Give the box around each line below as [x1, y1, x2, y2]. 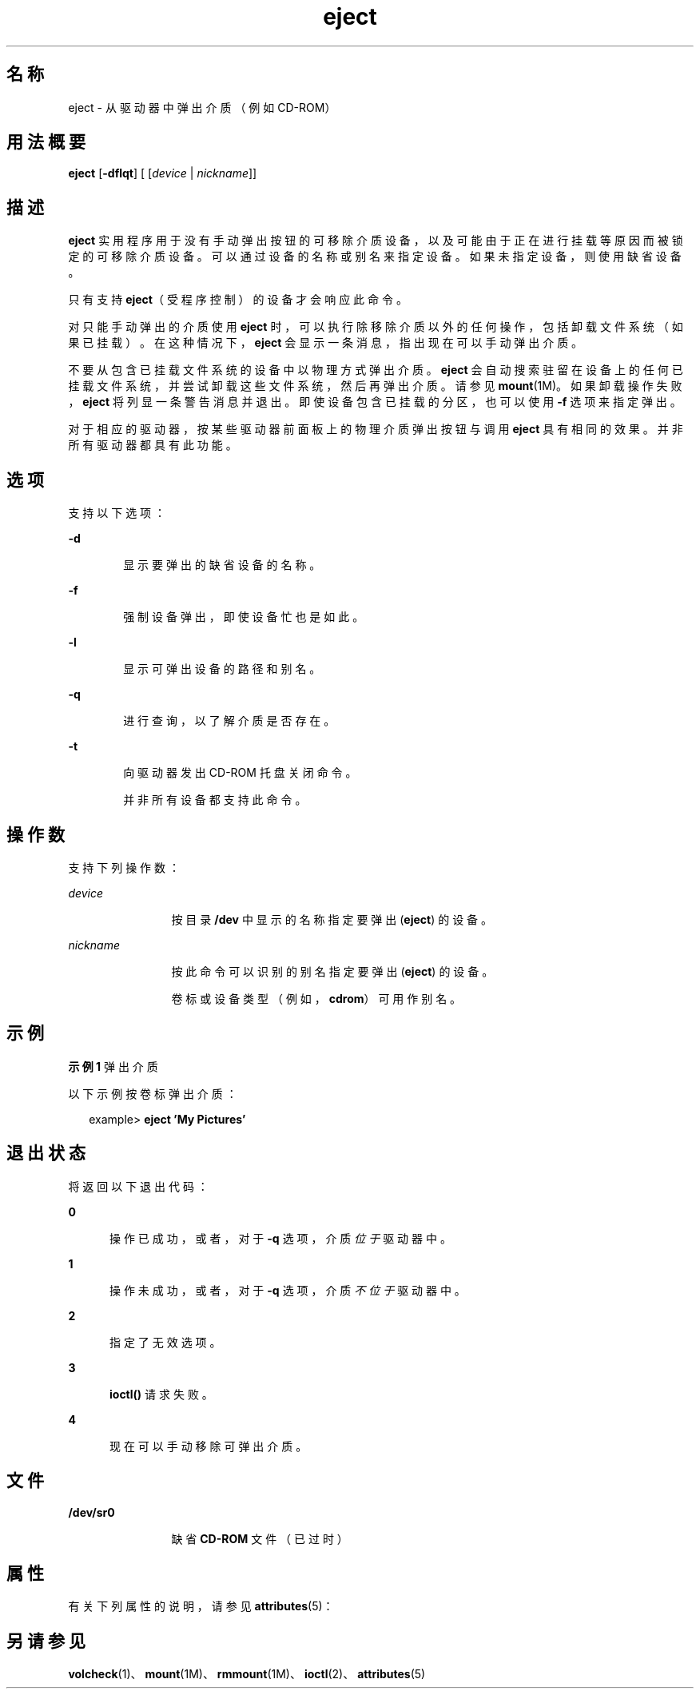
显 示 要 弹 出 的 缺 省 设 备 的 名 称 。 [123, 558, 321, 572]
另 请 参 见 [6, 1630, 86, 1651]
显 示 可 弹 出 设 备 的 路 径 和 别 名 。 [123, 662, 321, 676]
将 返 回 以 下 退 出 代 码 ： [68, 1179, 209, 1193]
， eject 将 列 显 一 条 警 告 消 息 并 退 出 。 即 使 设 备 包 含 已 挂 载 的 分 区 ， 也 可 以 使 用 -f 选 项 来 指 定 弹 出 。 [68, 395, 682, 409]
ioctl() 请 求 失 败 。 [109, 1387, 213, 1401]
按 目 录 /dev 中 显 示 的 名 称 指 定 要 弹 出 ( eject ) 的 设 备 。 [171, 912, 493, 926]
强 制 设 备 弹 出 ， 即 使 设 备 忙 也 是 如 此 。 [123, 610, 364, 624]
